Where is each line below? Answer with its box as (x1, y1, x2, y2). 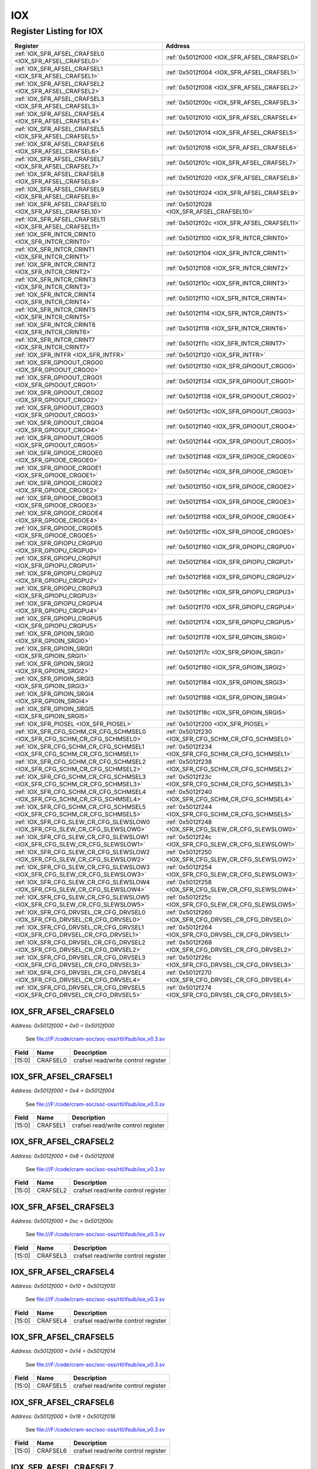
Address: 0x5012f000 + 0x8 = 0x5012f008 (11, 1152, 114, 1159)
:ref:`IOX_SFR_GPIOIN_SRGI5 (14, 705, 94, 713)
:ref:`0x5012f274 (165, 984, 211, 992)
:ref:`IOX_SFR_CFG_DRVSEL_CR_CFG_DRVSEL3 (14, 954, 146, 962)
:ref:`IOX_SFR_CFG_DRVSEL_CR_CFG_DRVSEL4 (14, 968, 146, 977)
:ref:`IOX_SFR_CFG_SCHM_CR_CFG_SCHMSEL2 (14, 758, 146, 766)
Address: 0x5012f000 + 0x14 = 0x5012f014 (11, 1347, 116, 1354)
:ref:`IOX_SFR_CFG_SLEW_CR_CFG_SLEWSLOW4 (14, 878, 150, 887)
